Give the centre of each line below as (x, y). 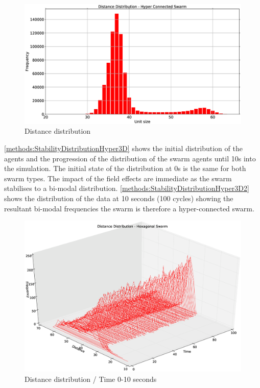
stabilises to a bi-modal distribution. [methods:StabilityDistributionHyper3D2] (127, 188)
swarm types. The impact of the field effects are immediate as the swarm (118, 178)
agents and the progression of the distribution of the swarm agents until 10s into (130, 158)
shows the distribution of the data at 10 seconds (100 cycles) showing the (119, 198)
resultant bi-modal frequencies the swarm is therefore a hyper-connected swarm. (129, 208)
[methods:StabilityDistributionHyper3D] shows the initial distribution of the (123, 148)
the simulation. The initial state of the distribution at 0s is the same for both (125, 168)
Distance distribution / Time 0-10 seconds (91, 379)
